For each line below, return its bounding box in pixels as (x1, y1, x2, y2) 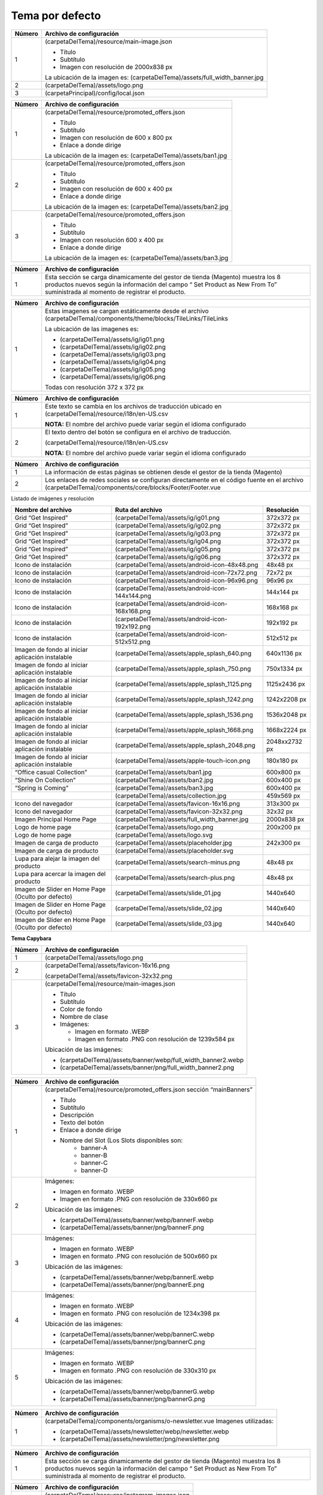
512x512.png (115, 637, 151, 646)
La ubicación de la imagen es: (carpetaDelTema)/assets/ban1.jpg (45, 151, 227, 160)
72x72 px (266, 568, 292, 576)
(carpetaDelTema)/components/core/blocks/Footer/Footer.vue (45, 483, 221, 492)
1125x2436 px (266, 679, 305, 688)
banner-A (81, 1144, 108, 1152)
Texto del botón (60, 1118, 104, 1127)
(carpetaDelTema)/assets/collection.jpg (115, 791, 227, 800)
